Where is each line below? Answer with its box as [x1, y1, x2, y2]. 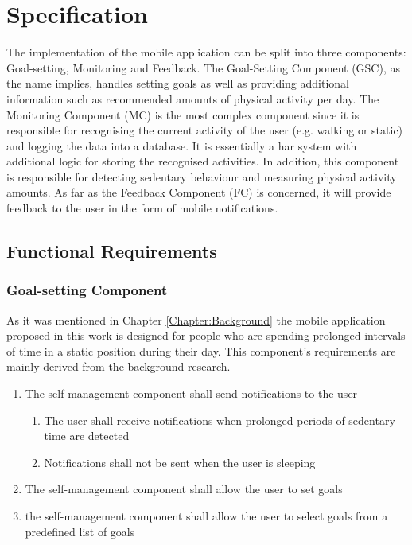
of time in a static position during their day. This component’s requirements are [6, 342, 396, 359]
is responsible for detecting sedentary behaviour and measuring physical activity [6, 168, 397, 185]
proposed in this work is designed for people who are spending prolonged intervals [6, 327, 406, 344]
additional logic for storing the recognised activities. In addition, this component [6, 153, 399, 169]
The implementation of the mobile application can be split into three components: [6, 44, 406, 60]
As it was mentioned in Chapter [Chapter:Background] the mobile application [6, 311, 386, 328]
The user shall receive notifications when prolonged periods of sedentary [44, 411, 395, 428]
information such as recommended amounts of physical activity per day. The [6, 90, 379, 107]
